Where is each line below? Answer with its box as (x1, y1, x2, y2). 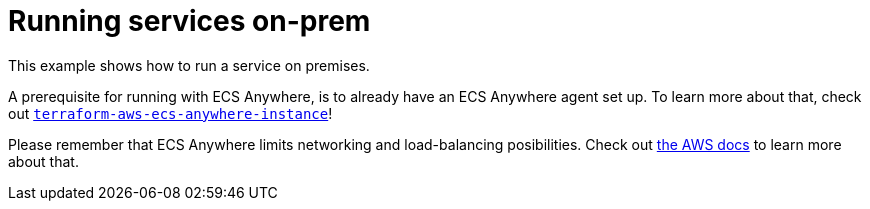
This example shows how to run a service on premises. (8, 56, 370, 74)
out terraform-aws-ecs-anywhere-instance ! (8, 104, 333, 122)
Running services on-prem (8, 4, 371, 38)
